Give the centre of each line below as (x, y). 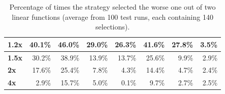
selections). (113, 27)
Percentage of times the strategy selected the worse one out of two (112, 7)
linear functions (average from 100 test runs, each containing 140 (112, 17)
